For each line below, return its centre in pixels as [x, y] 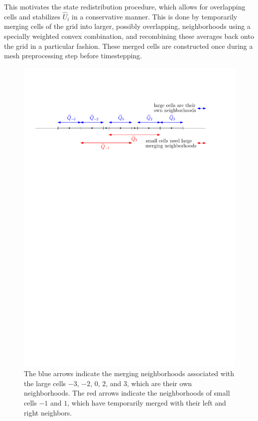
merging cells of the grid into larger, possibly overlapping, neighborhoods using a [127, 26]
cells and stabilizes [32, 16]
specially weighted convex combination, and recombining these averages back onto [129, 36]
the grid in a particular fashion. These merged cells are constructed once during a [129, 46]
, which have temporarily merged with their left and [147, 403]
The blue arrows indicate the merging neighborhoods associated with [129, 373]
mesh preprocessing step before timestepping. [73, 56]
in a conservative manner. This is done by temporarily [155, 16]
